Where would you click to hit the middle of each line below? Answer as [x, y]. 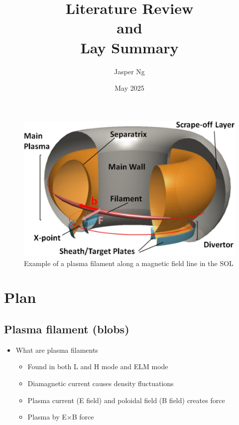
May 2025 [129, 88]
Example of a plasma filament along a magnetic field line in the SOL [129, 263]
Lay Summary [129, 47]
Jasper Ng [129, 71]
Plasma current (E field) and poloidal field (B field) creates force [126, 400]
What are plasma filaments [57, 350]
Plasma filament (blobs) [67, 329]
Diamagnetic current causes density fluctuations [101, 383]
